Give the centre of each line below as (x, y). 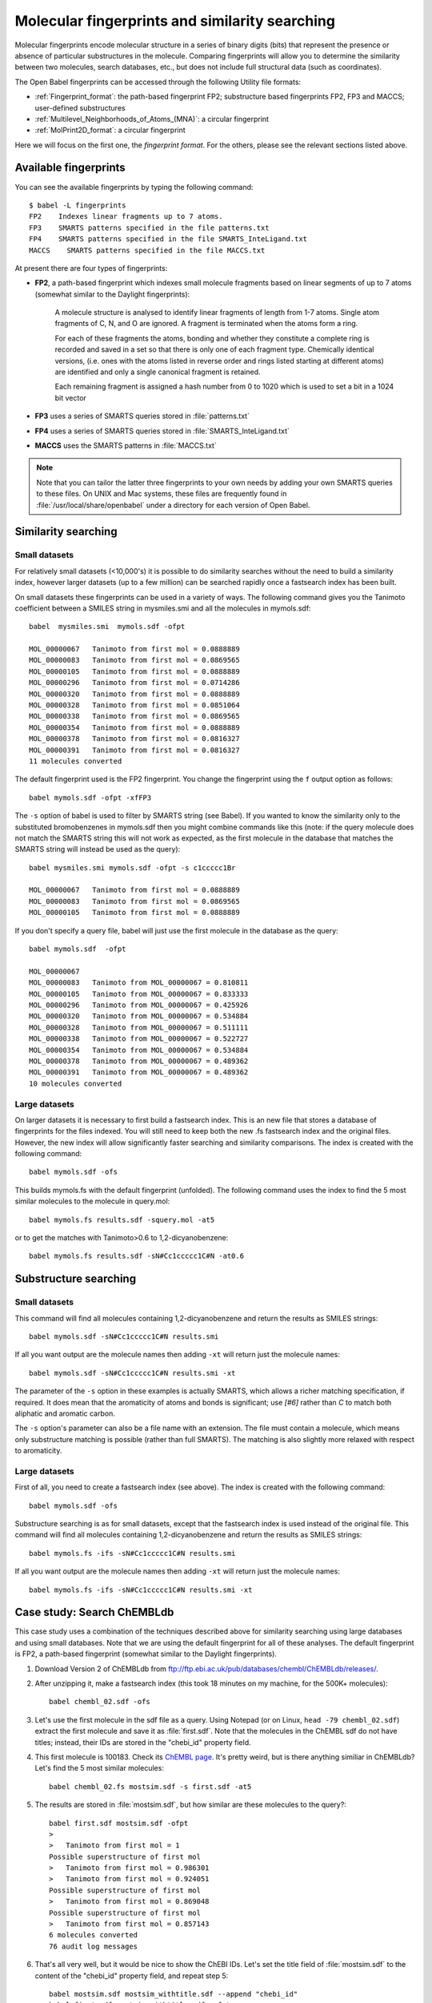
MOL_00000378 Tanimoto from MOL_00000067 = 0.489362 (139, 1061)
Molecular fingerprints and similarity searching (175, 21)
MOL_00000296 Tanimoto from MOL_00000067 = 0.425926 (139, 1005)
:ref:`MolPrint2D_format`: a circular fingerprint (110, 130)
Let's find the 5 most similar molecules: (99, 1768)
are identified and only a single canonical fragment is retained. (158, 372)
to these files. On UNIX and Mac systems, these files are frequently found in (162, 494)
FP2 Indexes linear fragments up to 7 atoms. (126, 217)
